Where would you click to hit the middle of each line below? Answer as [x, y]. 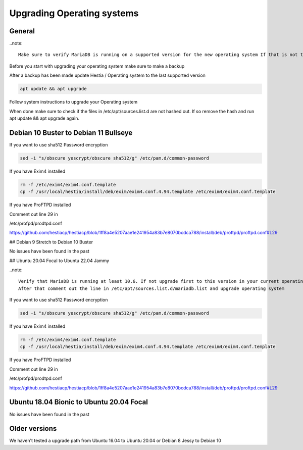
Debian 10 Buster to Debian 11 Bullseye [71, 133]
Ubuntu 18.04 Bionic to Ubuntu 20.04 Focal [79, 402]
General [22, 31]
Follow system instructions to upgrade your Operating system [73, 102]
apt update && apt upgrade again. [44, 118]
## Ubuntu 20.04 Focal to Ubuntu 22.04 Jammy [59, 261]
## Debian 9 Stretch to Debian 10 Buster [51, 242]
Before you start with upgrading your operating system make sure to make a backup [97, 66]
